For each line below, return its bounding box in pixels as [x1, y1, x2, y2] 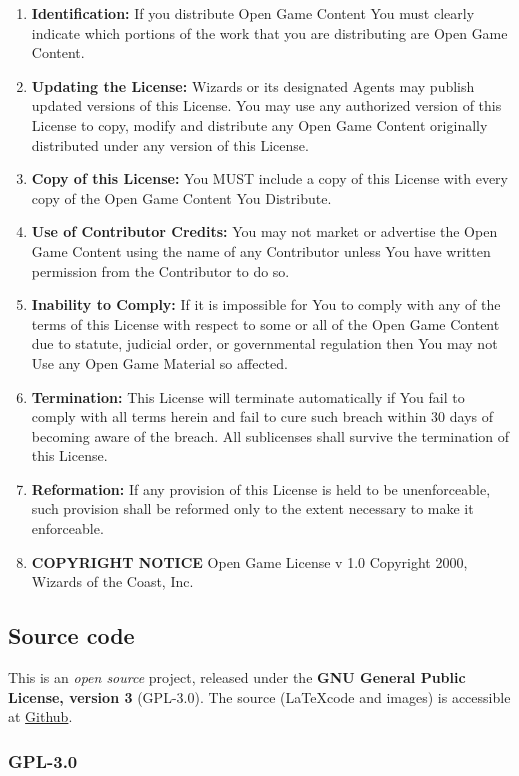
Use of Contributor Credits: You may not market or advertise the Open [31, 221, 498, 242]
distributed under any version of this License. [31, 134, 309, 155]
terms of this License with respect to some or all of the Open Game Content [31, 313, 500, 334]
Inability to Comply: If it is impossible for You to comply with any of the [31, 294, 501, 315]
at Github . [8, 706, 73, 727]
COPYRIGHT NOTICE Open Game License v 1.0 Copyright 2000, [31, 551, 468, 572]
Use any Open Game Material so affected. [31, 352, 288, 373]
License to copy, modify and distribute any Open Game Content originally [31, 114, 488, 135]
